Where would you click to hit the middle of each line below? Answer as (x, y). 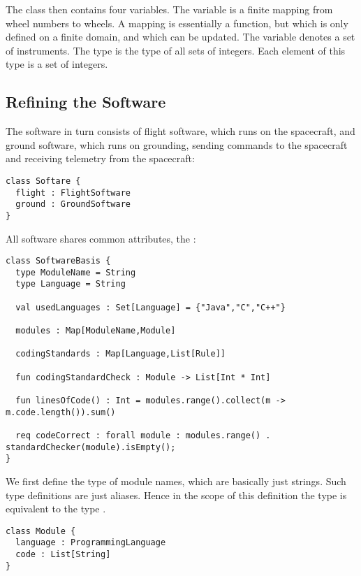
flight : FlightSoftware (73, 193)
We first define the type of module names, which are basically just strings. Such (176, 481)
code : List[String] (63, 555)
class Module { (41, 531)
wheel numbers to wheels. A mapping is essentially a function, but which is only (177, 23)
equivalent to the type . (56, 509)
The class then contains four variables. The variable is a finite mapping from (169, 9)
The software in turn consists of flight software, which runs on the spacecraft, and (180, 131)
